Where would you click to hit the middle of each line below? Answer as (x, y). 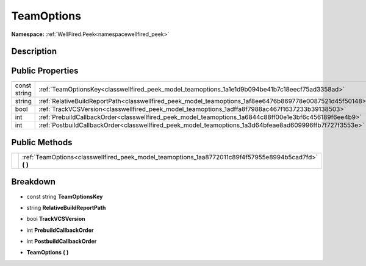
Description (34, 52)
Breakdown (34, 182)
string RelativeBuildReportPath (66, 207)
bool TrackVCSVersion (56, 219)
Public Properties (45, 71)
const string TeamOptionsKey (65, 196)
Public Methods (42, 142)
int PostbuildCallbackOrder (62, 242)
